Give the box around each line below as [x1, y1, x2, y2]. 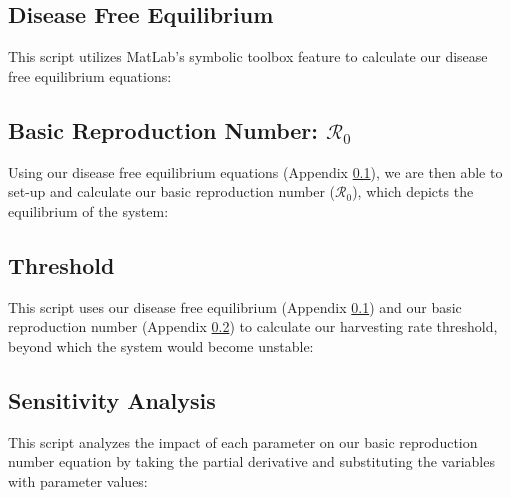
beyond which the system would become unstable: [8, 335, 314, 356]
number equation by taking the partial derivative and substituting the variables [8, 451, 495, 472]
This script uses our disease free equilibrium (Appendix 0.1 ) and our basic [8, 296, 462, 317]
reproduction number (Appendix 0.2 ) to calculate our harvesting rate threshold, [8, 316, 498, 337]
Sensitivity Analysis [8, 384, 216, 415]
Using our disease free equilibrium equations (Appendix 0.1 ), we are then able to [8, 161, 503, 182]
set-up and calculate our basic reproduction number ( [8, 181, 335, 202]
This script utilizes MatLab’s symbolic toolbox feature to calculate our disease [8, 46, 488, 67]
